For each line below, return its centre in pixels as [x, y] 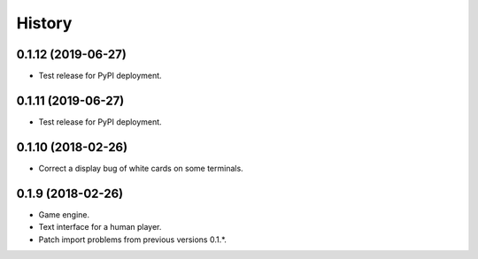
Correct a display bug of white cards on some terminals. [141, 168]
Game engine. [64, 214]
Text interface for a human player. [100, 227]
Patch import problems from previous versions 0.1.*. [133, 240]
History [44, 23]
